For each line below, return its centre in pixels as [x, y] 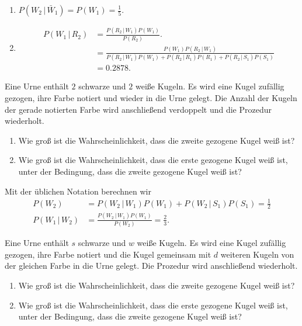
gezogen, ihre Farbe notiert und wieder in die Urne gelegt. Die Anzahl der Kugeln [151, 97]
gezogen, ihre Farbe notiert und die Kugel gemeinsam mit [108, 254]
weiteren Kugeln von [257, 254]
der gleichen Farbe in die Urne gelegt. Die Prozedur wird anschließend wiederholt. [151, 266]
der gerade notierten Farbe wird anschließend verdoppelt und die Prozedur [138, 109]
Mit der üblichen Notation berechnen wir [78, 191]
